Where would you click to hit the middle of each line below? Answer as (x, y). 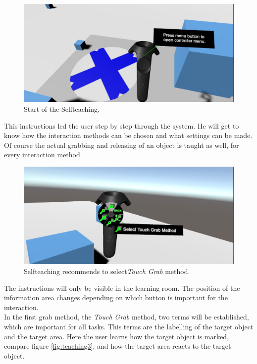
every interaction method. (43, 155)
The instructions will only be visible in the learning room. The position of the (122, 288)
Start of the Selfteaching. (62, 109)
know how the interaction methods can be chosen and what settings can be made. (128, 135)
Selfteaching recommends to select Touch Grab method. (107, 271)
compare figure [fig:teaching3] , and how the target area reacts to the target (118, 346)
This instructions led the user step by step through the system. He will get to (122, 125)
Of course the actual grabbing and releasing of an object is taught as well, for (122, 145)
